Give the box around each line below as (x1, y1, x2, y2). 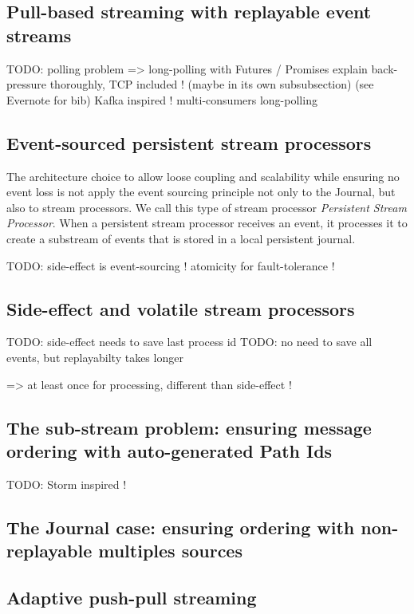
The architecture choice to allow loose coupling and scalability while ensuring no (6, 167, 400, 184)
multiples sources (98, 538, 242, 563)
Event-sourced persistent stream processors (6, 130, 372, 155)
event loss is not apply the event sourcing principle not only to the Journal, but (6, 183, 396, 200)
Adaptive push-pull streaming (6, 584, 257, 609)
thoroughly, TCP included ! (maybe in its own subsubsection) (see (49, 76, 374, 92)
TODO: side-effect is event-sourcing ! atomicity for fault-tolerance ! (6, 257, 335, 274)
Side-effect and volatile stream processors (6, 296, 355, 321)
